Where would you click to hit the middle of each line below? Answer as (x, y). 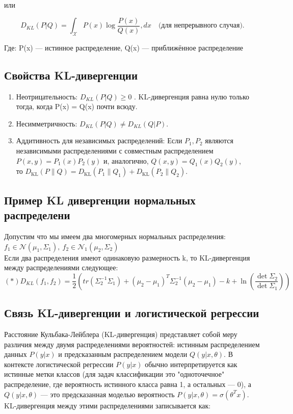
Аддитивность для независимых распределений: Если (99, 140)
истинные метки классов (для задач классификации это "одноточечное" (114, 374)
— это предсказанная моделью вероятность (108, 394)
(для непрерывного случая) (200, 26)
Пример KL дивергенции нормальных (100, 200)
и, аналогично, (126, 160)
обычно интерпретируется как (191, 364)
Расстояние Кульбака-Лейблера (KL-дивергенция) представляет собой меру (121, 334)
